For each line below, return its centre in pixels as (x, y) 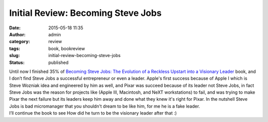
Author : (17, 34)
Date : (15, 28)
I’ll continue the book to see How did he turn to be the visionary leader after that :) (93, 113)
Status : (17, 62)
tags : (15, 48)
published (59, 62)
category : (20, 42)
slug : (14, 56)
